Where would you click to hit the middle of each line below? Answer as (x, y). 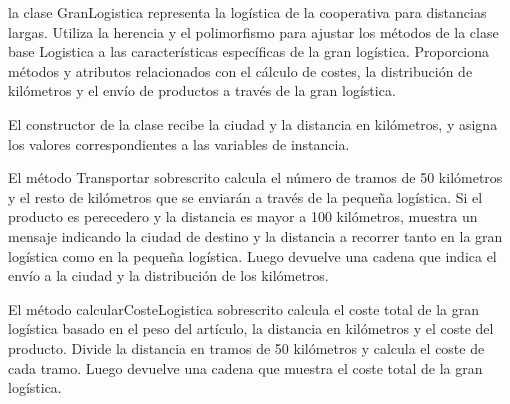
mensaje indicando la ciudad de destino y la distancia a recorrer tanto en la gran (255, 235)
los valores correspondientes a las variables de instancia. (179, 143)
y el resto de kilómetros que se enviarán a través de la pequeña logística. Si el (245, 196)
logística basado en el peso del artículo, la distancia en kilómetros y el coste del (251, 328)
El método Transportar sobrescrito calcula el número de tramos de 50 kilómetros (255, 177)
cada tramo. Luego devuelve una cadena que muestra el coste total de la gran (245, 367)
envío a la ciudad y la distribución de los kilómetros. (168, 275)
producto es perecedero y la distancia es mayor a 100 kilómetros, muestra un (243, 216)
